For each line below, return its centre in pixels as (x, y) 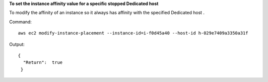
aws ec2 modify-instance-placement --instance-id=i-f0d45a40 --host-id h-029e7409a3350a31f (133, 33)
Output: (17, 44)
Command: (20, 22)
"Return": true (43, 62)
